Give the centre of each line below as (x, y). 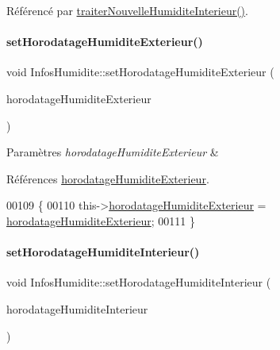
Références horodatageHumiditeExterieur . (108, 178)
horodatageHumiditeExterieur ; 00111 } (101, 220)
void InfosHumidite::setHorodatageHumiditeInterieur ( (139, 282)
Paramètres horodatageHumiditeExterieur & (113, 152)
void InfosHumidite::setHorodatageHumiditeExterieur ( (140, 72)
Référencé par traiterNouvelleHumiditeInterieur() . (127, 10)
